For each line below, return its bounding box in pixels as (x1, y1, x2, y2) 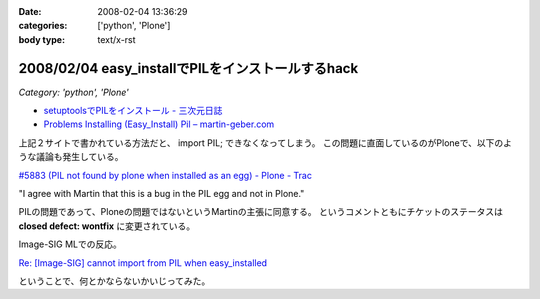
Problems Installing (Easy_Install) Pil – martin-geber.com (43, 118, 275, 130)
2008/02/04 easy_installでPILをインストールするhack (18, 60, 359, 77)
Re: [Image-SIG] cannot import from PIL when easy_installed (18, 256, 268, 269)
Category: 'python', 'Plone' (18, 86, 130, 98)
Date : (18, 6, 42, 17)
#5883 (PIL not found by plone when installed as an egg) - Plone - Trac (18, 169, 312, 181)
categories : (18, 20, 68, 32)
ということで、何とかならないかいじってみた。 (18, 275, 211, 287)
